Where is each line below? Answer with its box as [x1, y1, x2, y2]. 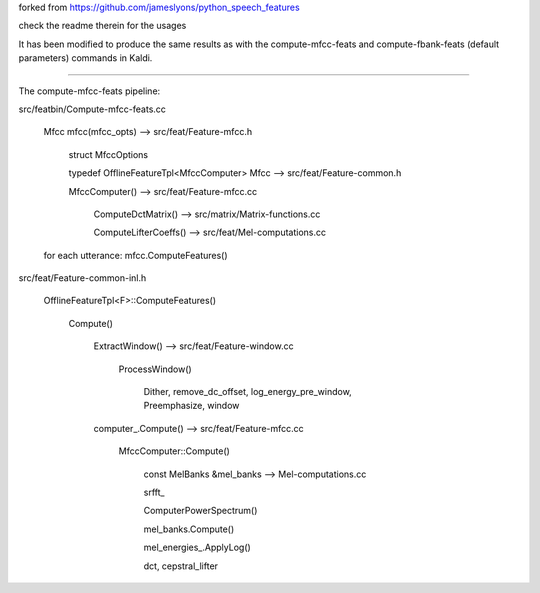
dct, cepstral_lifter [143, 560, 219, 572]
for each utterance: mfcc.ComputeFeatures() [43, 249, 229, 261]
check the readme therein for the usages [18, 20, 187, 32]
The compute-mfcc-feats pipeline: [18, 85, 161, 97]
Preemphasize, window [143, 400, 240, 412]
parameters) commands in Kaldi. [18, 52, 153, 64]
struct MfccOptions [68, 148, 149, 160]
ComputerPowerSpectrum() [143, 505, 258, 517]
